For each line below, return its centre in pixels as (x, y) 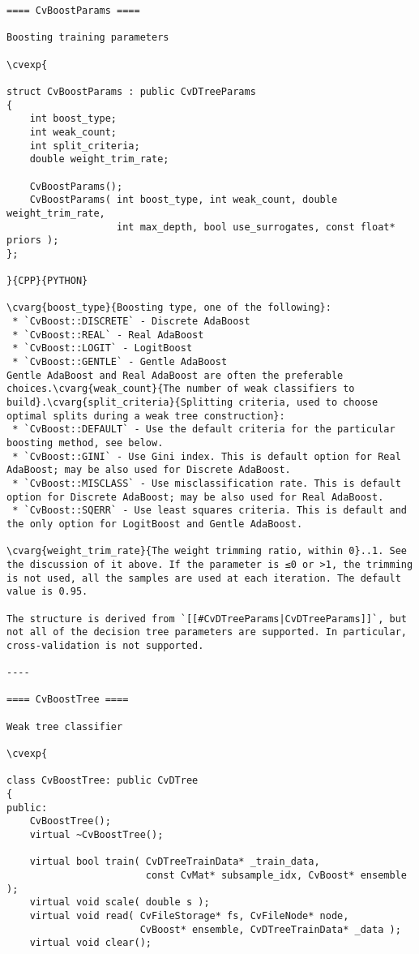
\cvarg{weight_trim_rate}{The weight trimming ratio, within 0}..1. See (207, 551)
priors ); (33, 241)
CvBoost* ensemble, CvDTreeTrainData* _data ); (270, 929)
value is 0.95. (47, 592)
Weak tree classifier (65, 726)
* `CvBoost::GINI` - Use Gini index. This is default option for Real (207, 456)
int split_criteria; (85, 146)
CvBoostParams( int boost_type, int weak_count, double (184, 200)
